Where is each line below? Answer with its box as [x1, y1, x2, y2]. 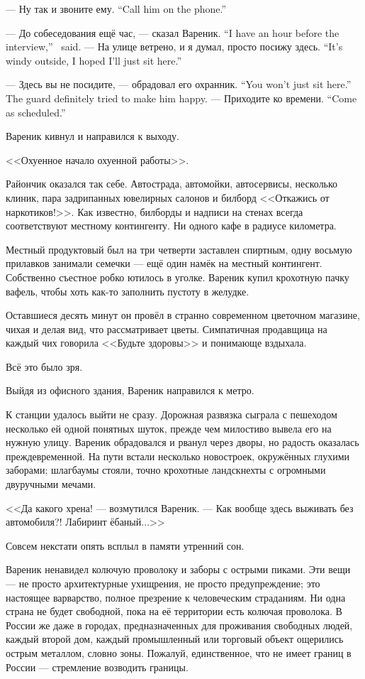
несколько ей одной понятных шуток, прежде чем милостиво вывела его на [6, 420, 332, 435]
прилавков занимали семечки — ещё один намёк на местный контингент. [6, 256, 322, 271]
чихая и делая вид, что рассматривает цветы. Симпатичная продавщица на [6, 321, 327, 336]
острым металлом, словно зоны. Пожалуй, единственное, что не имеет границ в [6, 645, 352, 660]
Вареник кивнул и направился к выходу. [6, 129, 179, 143]
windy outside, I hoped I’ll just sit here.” [6, 53, 182, 67]
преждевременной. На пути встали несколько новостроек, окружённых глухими [6, 448, 350, 463]
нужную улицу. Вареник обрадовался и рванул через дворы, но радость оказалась [6, 435, 359, 450]
